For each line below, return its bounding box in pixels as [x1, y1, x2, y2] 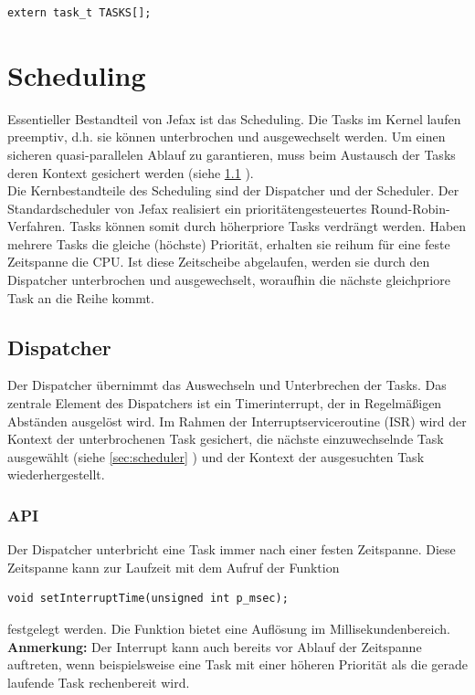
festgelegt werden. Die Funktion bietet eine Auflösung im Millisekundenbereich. [7, 619, 450, 638]
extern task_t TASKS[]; [7, 6, 152, 19]
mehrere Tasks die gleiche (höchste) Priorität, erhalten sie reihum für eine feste [7, 234, 450, 253]
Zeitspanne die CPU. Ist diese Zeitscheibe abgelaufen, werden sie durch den [7, 252, 430, 271]
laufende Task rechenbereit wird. [7, 672, 190, 691]
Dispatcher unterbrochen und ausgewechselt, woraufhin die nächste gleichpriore [7, 270, 450, 290]
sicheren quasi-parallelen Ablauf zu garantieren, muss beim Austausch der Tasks [7, 144, 456, 163]
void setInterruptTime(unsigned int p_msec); [7, 592, 289, 605]
